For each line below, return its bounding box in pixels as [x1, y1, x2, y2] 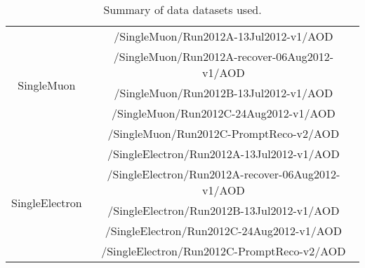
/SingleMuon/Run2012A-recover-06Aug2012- [113, 48, 333, 64]
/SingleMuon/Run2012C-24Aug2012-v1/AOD [112, 105, 336, 121]
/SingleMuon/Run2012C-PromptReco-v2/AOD [107, 125, 340, 141]
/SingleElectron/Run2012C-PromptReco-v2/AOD [101, 243, 346, 259]
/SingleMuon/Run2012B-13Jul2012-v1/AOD [114, 85, 333, 101]
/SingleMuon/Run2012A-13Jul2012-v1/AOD [114, 28, 333, 44]
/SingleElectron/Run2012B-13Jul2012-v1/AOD [107, 202, 340, 218]
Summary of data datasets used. [103, 1, 262, 17]
